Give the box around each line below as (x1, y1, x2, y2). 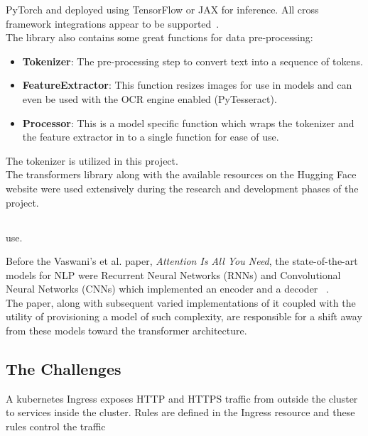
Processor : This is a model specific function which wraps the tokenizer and (22, 115, 355, 130)
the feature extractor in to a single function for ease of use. (22, 129, 279, 144)
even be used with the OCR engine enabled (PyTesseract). (22, 91, 277, 106)
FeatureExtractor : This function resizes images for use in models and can (22, 77, 352, 92)
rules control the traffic (6, 419, 106, 434)
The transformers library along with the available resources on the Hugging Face (6, 167, 357, 182)
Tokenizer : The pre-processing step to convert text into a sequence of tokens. (22, 53, 363, 68)
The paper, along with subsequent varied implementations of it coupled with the (6, 295, 356, 310)
